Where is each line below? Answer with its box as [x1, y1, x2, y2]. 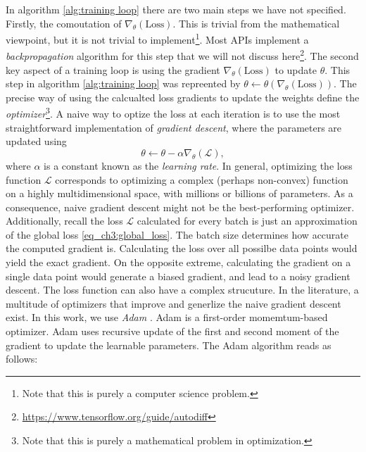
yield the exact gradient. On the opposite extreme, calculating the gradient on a [6, 255, 351, 270]
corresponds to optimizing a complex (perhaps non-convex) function [55, 172, 348, 187]
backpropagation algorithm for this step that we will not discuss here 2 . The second [6, 46, 359, 63]
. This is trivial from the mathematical [172, 15, 340, 30]
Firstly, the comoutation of [6, 15, 122, 30]
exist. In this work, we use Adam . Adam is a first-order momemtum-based [6, 310, 328, 325]
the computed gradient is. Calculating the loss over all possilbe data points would [6, 241, 358, 256]
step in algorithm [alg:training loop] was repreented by [6, 76, 241, 91]
